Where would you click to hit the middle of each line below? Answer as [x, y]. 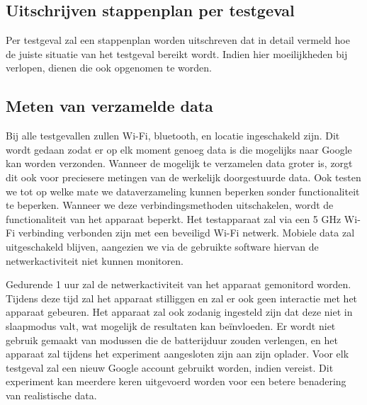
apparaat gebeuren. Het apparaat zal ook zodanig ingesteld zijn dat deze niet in [179, 312]
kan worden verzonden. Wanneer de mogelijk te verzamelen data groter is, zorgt [179, 163]
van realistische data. [51, 395]
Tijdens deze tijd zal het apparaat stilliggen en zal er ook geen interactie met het [182, 298]
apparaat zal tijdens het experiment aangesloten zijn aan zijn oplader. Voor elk [177, 354]
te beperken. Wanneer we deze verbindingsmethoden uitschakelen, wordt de [170, 205]
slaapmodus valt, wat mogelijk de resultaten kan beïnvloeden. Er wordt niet [171, 325]
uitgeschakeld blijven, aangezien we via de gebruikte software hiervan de [162, 246]
